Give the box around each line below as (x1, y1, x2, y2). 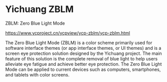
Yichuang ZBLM (5, 4, 74, 15)
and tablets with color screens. (5, 71, 70, 77)
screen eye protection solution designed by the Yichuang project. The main (5, 50, 162, 56)
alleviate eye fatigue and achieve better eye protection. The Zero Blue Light (5, 61, 162, 67)
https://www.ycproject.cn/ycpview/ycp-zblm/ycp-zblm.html (5, 30, 131, 36)
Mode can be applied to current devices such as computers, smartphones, (5, 66, 161, 72)
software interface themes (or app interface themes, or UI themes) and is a (5, 45, 161, 51)
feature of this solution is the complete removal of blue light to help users (5, 55, 158, 61)
